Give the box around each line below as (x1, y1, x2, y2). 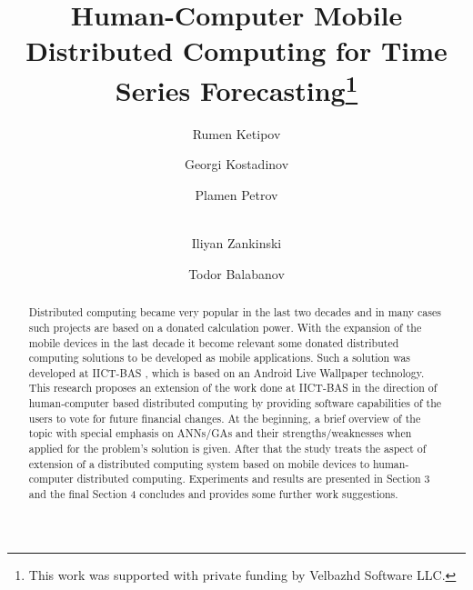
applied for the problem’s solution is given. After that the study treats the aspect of (28, 441, 427, 456)
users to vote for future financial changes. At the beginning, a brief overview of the (28, 410, 421, 425)
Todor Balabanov (188, 264, 285, 283)
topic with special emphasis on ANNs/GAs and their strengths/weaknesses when (28, 425, 412, 441)
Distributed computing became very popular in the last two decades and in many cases (28, 305, 441, 320)
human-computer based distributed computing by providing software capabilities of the (28, 395, 442, 411)
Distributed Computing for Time (25, 32, 448, 69)
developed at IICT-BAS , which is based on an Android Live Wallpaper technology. (28, 365, 425, 380)
